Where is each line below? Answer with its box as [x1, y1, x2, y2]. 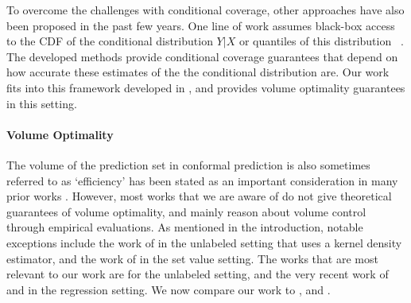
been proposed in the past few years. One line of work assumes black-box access [6, 17, 395, 33]
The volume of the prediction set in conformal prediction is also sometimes [6, 156, 370, 173]
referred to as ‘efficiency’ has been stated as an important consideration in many [6, 172, 398, 188]
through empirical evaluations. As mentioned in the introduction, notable [6, 219, 363, 235]
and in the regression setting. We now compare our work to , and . [6, 281, 331, 297]
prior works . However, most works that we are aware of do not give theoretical [6, 188, 392, 204]
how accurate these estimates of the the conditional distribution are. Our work [6, 64, 390, 80]
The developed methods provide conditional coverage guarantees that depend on [6, 48, 398, 64]
